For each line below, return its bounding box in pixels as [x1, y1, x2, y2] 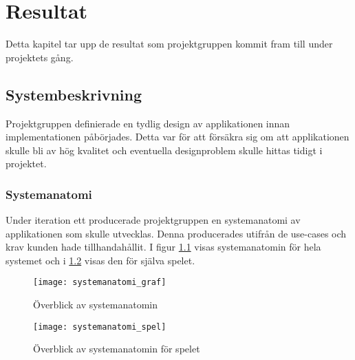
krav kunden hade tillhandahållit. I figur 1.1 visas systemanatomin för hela [6, 240, 321, 254]
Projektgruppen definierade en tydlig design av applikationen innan [6, 116, 290, 130]
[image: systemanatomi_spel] [33, 321, 166, 332]
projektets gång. [6, 50, 74, 64]
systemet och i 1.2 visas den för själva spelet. [6, 253, 195, 267]
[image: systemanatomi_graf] [33, 277, 166, 288]
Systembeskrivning [6, 83, 142, 105]
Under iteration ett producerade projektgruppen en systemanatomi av [6, 213, 301, 227]
